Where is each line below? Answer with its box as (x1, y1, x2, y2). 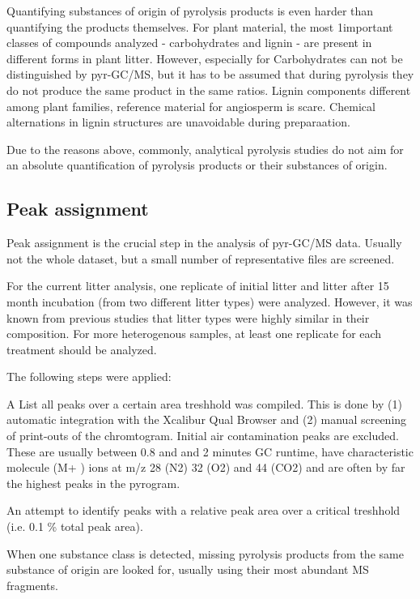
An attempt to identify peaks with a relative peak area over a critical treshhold (6, 502, 401, 519)
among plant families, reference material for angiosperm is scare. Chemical (6, 97, 375, 114)
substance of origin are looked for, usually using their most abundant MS (6, 561, 369, 578)
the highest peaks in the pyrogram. (6, 474, 180, 491)
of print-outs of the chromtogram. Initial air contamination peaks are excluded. (6, 427, 399, 444)
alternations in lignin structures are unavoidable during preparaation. (6, 113, 350, 130)
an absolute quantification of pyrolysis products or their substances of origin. (6, 156, 388, 173)
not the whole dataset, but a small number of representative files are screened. (6, 250, 395, 267)
